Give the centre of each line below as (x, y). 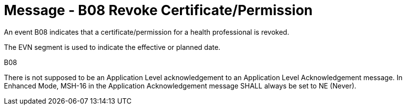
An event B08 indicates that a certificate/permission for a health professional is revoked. (147, 32)
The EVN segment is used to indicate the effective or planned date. (112, 47)
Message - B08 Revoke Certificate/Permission (158, 10)
